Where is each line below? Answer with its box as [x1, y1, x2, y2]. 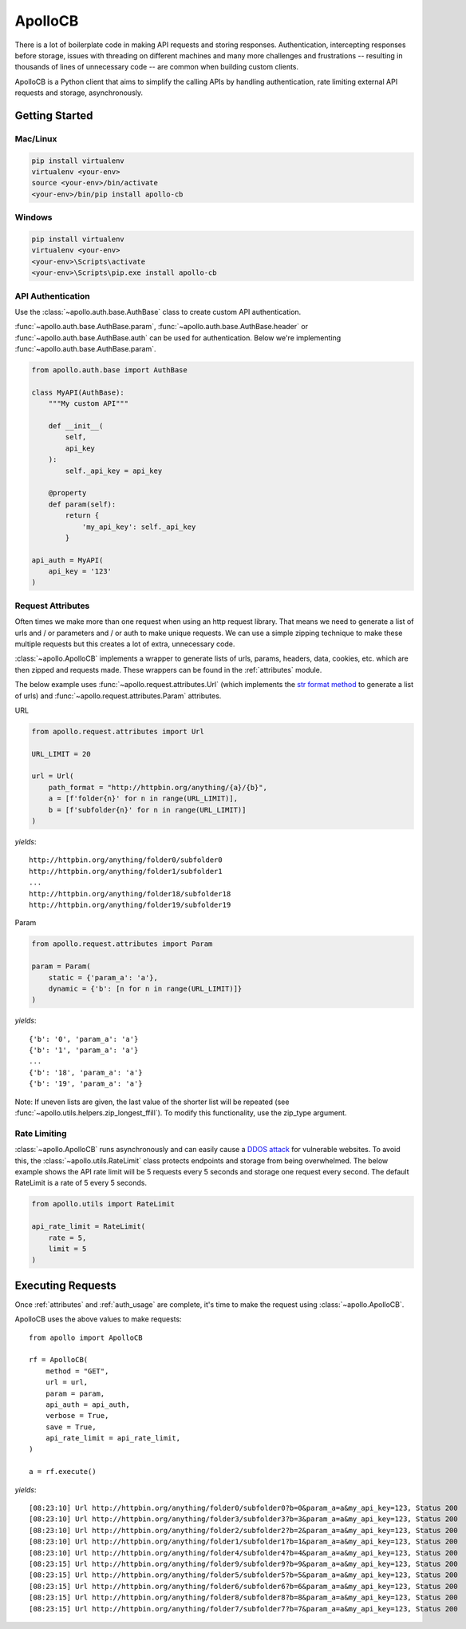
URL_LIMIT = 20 [31, 749, 91, 758]
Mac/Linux [14, 133, 57, 144]
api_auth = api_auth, [45, 1400, 131, 1409]
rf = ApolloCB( [29, 1355, 89, 1365]
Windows [14, 212, 53, 223]
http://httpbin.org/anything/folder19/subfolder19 [29, 900, 231, 909]
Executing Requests [14, 1278, 117, 1292]
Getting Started [14, 109, 93, 122]
